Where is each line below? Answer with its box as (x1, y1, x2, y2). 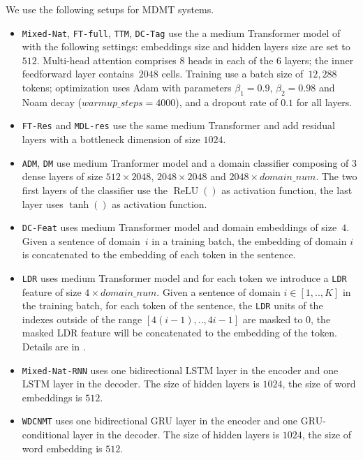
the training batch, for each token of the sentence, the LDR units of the (22, 298, 323, 313)
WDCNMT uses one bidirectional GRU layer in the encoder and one (22, 413, 298, 428)
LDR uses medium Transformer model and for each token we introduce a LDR (22, 270, 347, 285)
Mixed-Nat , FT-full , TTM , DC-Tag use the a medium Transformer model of (22, 25, 341, 40)
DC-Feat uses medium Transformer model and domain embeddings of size (22, 220, 337, 235)
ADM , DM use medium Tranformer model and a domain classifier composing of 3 (22, 155, 357, 170)
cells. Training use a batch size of (161, 66, 304, 81)
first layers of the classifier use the (22, 182, 168, 197)
